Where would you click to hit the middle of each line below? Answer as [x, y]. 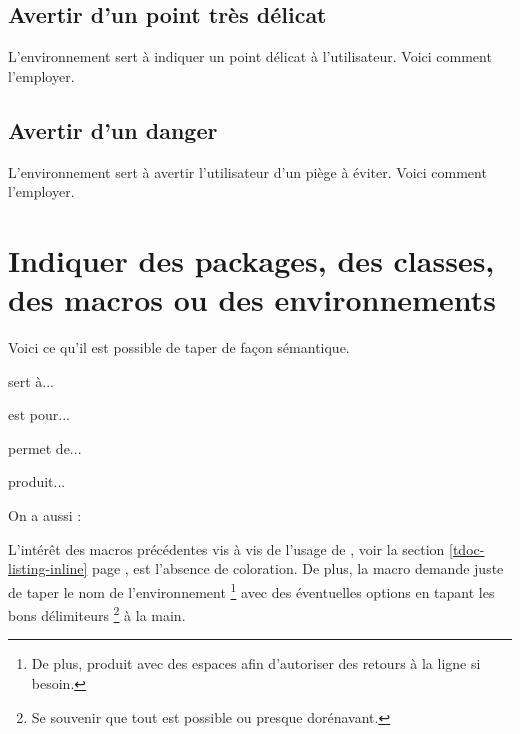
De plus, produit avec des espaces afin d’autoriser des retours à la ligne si [256, 663]
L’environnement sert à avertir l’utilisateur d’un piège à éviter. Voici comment [247, 171]
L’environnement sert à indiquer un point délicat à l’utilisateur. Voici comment [250, 56]
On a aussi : [45, 515]
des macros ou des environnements [252, 299]
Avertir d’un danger [113, 129]
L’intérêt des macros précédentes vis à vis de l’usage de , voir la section [226, 548]
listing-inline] [48, 568]
